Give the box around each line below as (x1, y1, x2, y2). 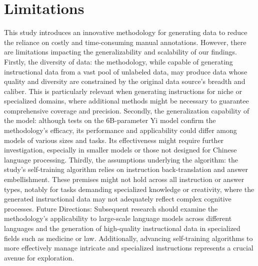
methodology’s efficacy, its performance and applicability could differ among (4, 125, 237, 135)
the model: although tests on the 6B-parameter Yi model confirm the (4, 115, 216, 125)
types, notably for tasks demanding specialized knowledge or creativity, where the (4, 183, 254, 194)
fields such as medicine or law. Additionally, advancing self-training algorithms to (4, 232, 253, 243)
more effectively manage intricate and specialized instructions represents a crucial (4, 242, 253, 253)
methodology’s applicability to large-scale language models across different (4, 213, 232, 223)
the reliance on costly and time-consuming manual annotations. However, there (4, 36, 246, 47)
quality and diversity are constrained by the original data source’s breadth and (4, 76, 245, 86)
